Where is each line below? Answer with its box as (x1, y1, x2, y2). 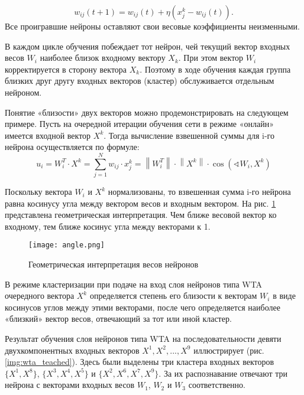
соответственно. (188, 378, 245, 391)
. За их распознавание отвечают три (159, 367, 287, 379)
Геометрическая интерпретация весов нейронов (28, 258, 199, 270)
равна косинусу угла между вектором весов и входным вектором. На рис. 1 (5, 197, 276, 209)
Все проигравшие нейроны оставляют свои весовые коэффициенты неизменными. (5, 20, 300, 32)
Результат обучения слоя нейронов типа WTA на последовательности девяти (5, 332, 282, 345)
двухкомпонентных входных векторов (5, 344, 140, 356)
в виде (273, 289, 296, 302)
